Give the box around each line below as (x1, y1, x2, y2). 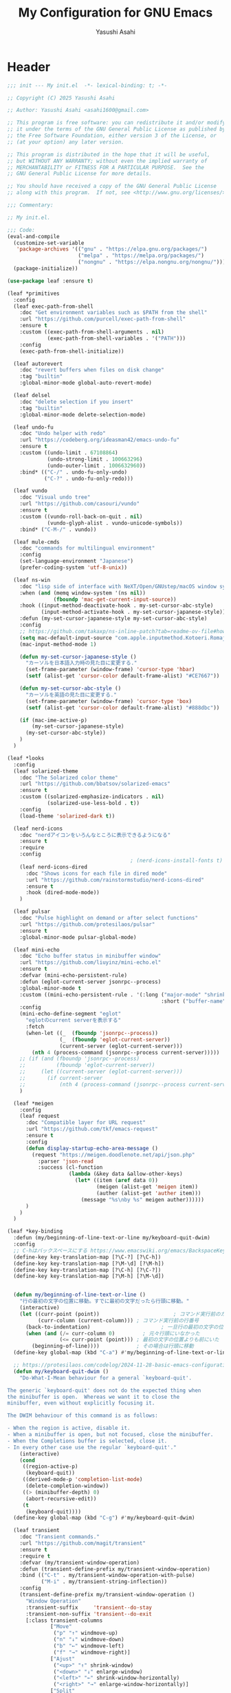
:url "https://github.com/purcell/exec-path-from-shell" (19, 316, 186, 322)
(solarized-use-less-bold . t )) (47, 800, 140, 807)
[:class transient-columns (25, 1617, 103, 1624)
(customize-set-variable (13, 240, 85, 246)
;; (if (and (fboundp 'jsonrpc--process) (19, 1055, 140, 1063)
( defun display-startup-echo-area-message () (25, 1145, 158, 1152)
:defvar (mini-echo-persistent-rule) (19, 972, 128, 979)
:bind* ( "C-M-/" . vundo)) (19, 526, 97, 533)
